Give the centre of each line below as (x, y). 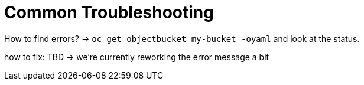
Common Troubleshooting (109, 12)
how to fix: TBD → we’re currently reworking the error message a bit (137, 57)
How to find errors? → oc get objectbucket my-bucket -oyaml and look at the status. (182, 38)
